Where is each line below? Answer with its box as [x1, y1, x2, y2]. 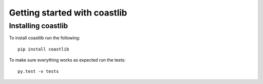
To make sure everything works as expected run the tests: [9, 57, 126, 63]
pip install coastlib [18, 46, 69, 52]
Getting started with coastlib [9, 7, 128, 18]
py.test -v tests [18, 68, 59, 74]
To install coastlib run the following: [9, 35, 80, 41]
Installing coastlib [9, 21, 68, 30]
